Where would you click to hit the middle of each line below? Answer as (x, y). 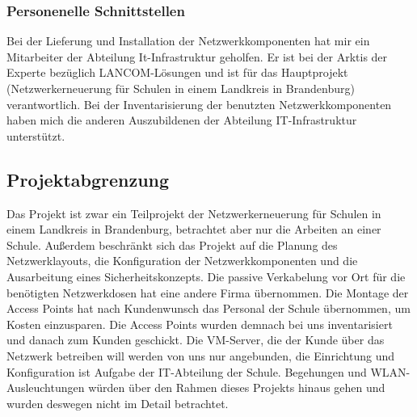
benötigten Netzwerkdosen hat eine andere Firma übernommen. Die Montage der (208, 292)
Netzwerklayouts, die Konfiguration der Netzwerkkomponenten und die (182, 261)
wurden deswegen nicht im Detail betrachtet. (118, 403)
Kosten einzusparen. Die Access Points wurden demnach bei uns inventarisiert (200, 324)
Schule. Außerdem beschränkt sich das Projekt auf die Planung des (172, 244)
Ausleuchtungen (46, 388)
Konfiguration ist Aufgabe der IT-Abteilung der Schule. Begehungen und (187, 371)
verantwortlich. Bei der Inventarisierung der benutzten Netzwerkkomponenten (199, 104)
